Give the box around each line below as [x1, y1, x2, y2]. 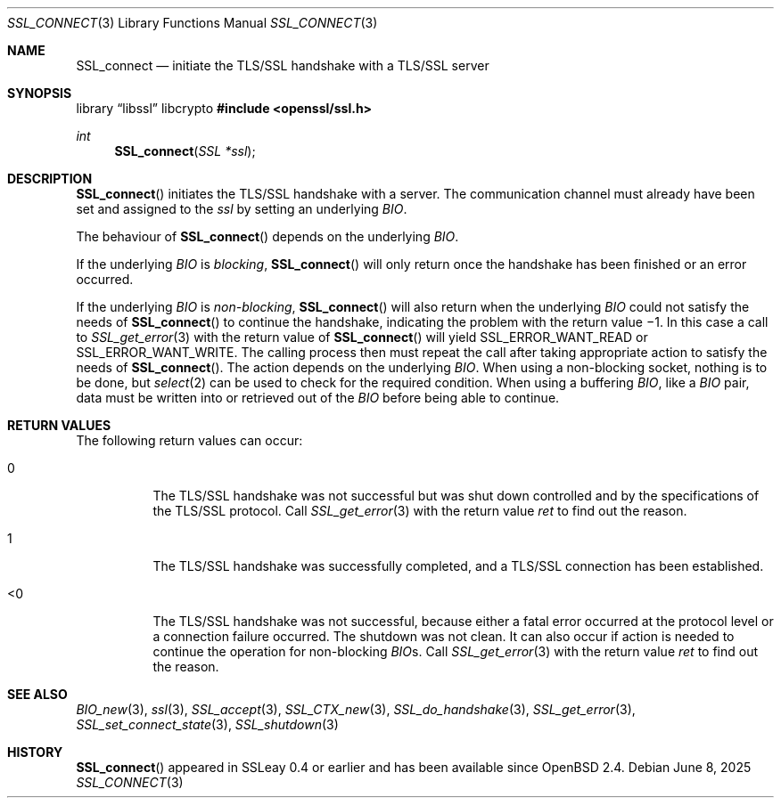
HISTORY [7, 744, 63, 760]
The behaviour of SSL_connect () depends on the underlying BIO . [76, 229, 459, 244]
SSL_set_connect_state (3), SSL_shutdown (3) [76, 717, 339, 732]
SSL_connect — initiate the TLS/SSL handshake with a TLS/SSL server [76, 58, 489, 73]
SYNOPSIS [7, 85, 72, 101]
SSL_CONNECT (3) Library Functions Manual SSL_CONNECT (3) [7, 15, 378, 30]
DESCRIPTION [7, 171, 93, 186]
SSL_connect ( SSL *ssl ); [114, 143, 256, 159]
